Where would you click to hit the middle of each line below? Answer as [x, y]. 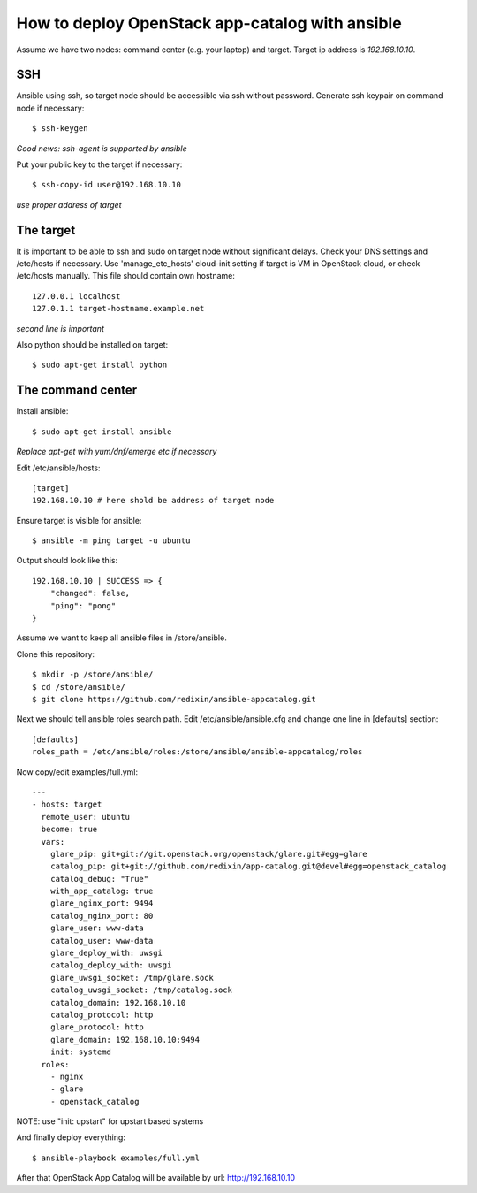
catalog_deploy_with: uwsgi [111, 965]
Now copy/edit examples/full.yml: [77, 772]
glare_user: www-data [97, 928]
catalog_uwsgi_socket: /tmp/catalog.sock [141, 990]
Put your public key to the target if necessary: [99, 164]
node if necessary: [50, 108]
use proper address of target [69, 204]
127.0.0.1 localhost [76, 296]
